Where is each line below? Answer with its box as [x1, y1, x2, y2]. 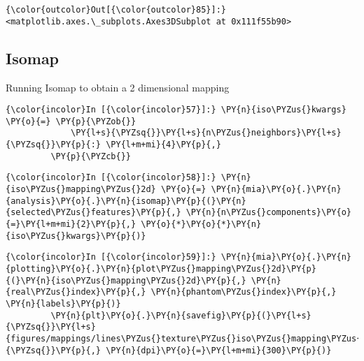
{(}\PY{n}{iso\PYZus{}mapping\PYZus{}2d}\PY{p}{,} [6, 275, 246, 286]
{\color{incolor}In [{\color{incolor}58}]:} [6, 172, 216, 183]
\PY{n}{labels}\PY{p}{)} [6, 298, 121, 309]
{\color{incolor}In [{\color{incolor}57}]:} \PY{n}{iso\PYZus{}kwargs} [6, 105, 346, 115]
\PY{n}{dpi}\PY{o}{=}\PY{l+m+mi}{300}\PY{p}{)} [106, 345, 332, 355]
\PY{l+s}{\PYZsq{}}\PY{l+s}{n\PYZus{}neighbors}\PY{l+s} [71, 128, 342, 138]
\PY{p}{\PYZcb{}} [50, 151, 131, 161]
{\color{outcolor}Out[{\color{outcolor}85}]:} [6, 5, 226, 15]
